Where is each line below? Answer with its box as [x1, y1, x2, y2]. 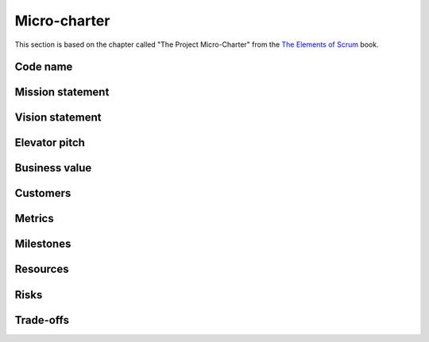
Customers [14, 186, 71, 200]
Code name [14, 60, 73, 74]
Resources [14, 263, 69, 276]
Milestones [14, 237, 71, 251]
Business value [14, 161, 92, 175]
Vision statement [14, 111, 102, 125]
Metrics [14, 212, 55, 225]
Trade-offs [14, 313, 69, 327]
